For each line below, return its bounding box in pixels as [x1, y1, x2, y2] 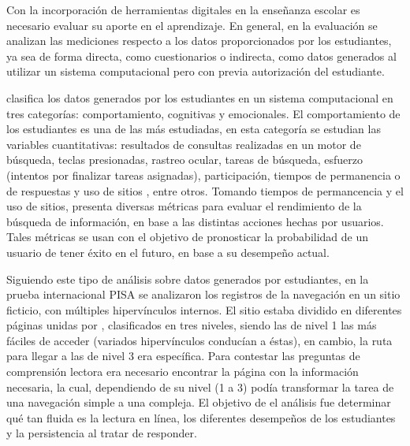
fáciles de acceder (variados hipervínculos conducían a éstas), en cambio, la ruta [6, 332, 393, 348]
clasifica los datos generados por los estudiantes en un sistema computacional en [6, 89, 393, 106]
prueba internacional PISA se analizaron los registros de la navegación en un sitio [6, 286, 401, 303]
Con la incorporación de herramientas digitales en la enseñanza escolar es [6, 2, 360, 17]
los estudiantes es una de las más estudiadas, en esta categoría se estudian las [6, 121, 381, 137]
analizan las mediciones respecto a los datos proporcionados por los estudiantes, [6, 32, 392, 49]
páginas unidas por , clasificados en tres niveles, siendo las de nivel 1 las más [6, 317, 377, 333]
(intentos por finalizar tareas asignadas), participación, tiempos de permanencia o [6, 166, 401, 183]
